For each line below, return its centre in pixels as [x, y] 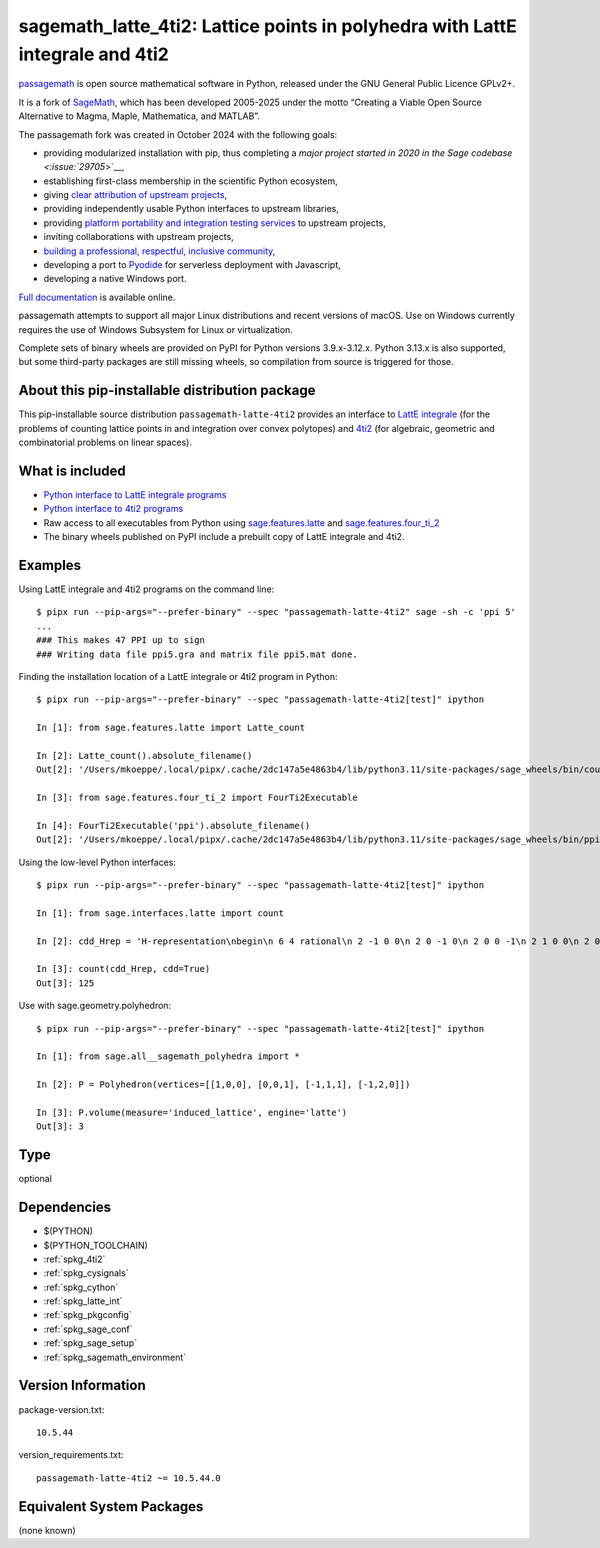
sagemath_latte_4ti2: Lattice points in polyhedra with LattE [267, 26]
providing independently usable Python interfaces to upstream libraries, [191, 209]
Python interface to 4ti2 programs [113, 509]
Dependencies [65, 1207]
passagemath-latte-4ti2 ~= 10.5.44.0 [129, 1478]
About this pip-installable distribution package [167, 390]
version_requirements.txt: [71, 1455]
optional [35, 1179]
